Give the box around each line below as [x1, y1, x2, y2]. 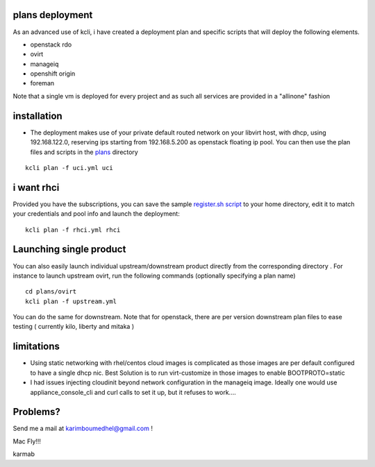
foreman [30, 79, 55, 87]
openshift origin [30, 69, 76, 78]
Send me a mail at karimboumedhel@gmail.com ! [12, 424, 153, 433]
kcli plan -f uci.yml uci [25, 164, 114, 171]
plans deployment [12, 9, 93, 21]
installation [12, 110, 62, 121]
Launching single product [12, 244, 126, 255]
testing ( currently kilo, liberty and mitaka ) [12, 323, 135, 331]
